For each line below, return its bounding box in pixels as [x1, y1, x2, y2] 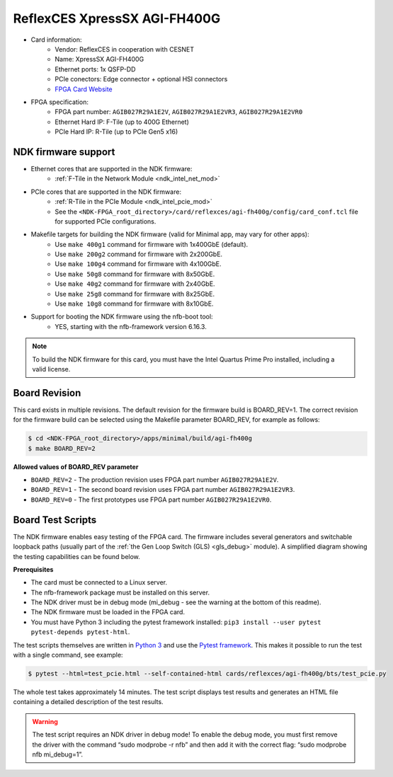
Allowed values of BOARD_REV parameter [13, 462, 139, 471]
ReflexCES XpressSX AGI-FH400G [13, 11, 221, 26]
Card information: [30, 35, 82, 44]
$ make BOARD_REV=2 [28, 444, 96, 452]
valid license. [32, 365, 71, 373]
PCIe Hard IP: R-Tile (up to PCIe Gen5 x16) [55, 127, 178, 136]
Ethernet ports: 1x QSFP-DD [55, 64, 136, 74]
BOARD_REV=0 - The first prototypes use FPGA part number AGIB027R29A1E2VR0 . [30, 495, 272, 504]
